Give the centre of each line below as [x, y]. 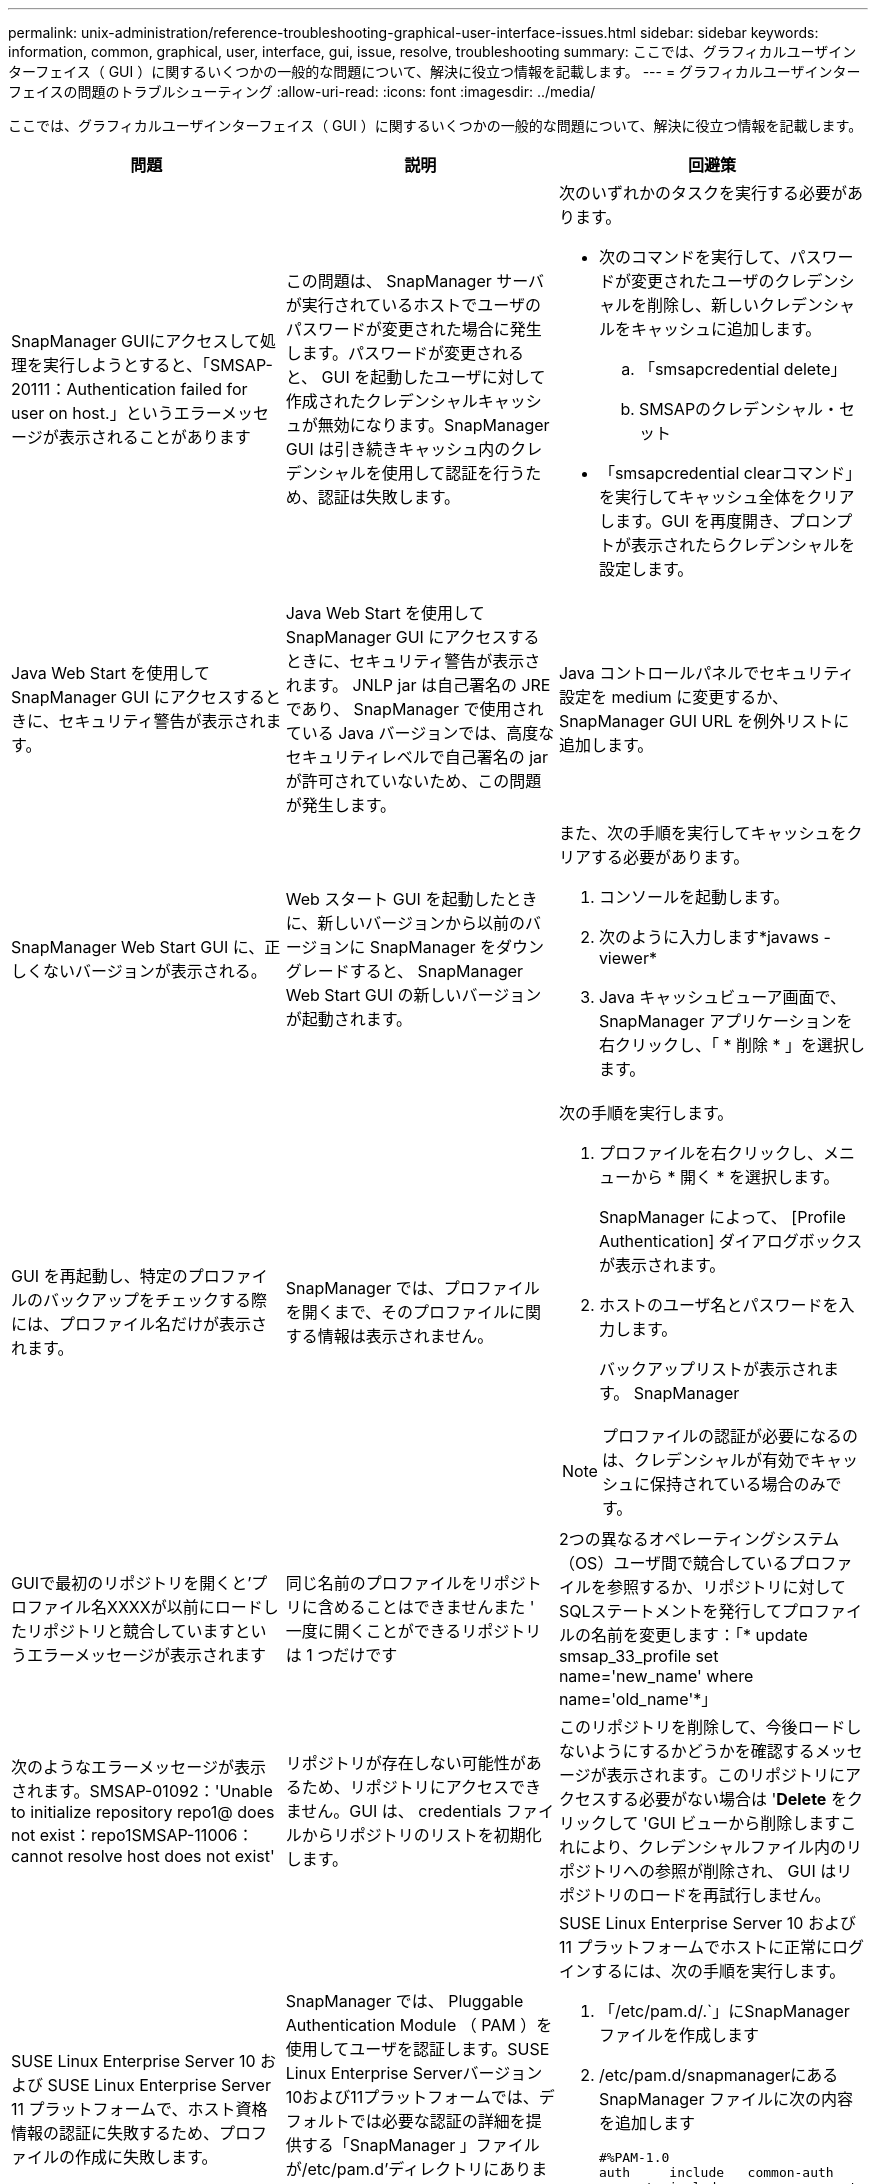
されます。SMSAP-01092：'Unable [142, 1791]
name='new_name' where [656, 1676]
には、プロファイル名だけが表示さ [139, 1324]
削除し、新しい [702, 305]
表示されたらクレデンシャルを [742, 545]
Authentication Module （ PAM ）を [419, 2024]
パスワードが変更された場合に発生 [413, 329]
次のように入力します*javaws [708, 937]
